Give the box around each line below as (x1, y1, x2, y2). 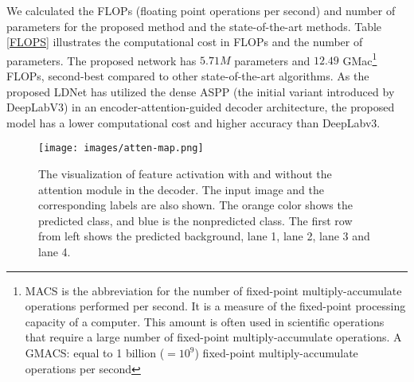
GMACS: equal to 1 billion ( (25, 345, 165, 361)
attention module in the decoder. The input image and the (38, 181, 325, 197)
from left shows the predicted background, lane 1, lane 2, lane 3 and (38, 228, 370, 244)
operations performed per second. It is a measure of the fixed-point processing (25, 298, 406, 314)
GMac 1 (342, 49, 377, 68)
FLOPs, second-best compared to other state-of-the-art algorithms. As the (6, 68, 369, 84)
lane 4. (38, 244, 71, 260)
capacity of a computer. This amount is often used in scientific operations (25, 313, 385, 329)
